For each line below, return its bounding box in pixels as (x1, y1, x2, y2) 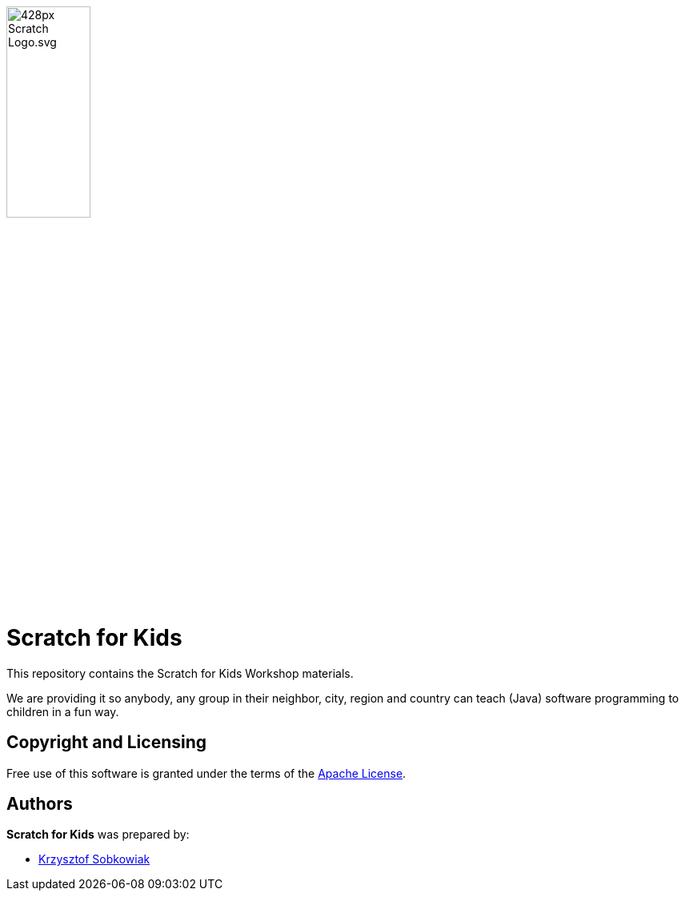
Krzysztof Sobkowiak (38, 852, 150, 867)
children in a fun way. (6, 704, 119, 719)
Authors (6, 793, 73, 814)
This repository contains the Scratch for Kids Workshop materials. (6, 666, 354, 680)
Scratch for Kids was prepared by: (6, 827, 190, 842)
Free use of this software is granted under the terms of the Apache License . (6, 766, 407, 780)
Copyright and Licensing (6, 732, 207, 753)
